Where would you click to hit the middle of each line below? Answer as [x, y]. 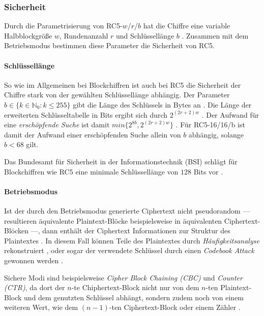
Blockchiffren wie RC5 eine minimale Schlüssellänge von [91, 171]
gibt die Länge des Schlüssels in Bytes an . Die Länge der [162, 104]
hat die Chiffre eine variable [187, 26]
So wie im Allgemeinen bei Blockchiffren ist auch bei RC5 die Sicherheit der [123, 84]
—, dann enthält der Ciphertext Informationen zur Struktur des [130, 231]
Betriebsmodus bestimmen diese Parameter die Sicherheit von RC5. [110, 45]
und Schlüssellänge [145, 35]
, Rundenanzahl [84, 35]
